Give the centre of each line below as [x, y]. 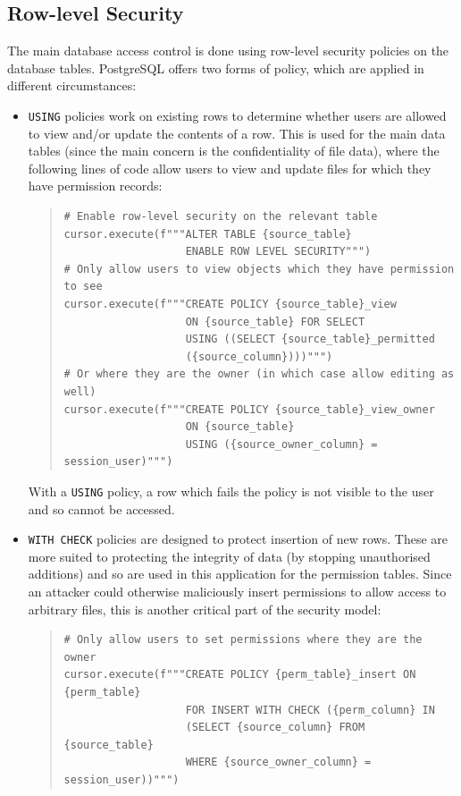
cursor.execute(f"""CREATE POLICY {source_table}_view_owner [249, 409]
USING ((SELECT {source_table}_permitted [310, 339]
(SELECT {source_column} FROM [275, 728]
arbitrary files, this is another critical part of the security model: [205, 609]
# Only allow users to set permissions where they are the [243, 640]
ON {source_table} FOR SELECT [275, 322]
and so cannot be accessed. [101, 508]
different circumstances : [72, 85]
